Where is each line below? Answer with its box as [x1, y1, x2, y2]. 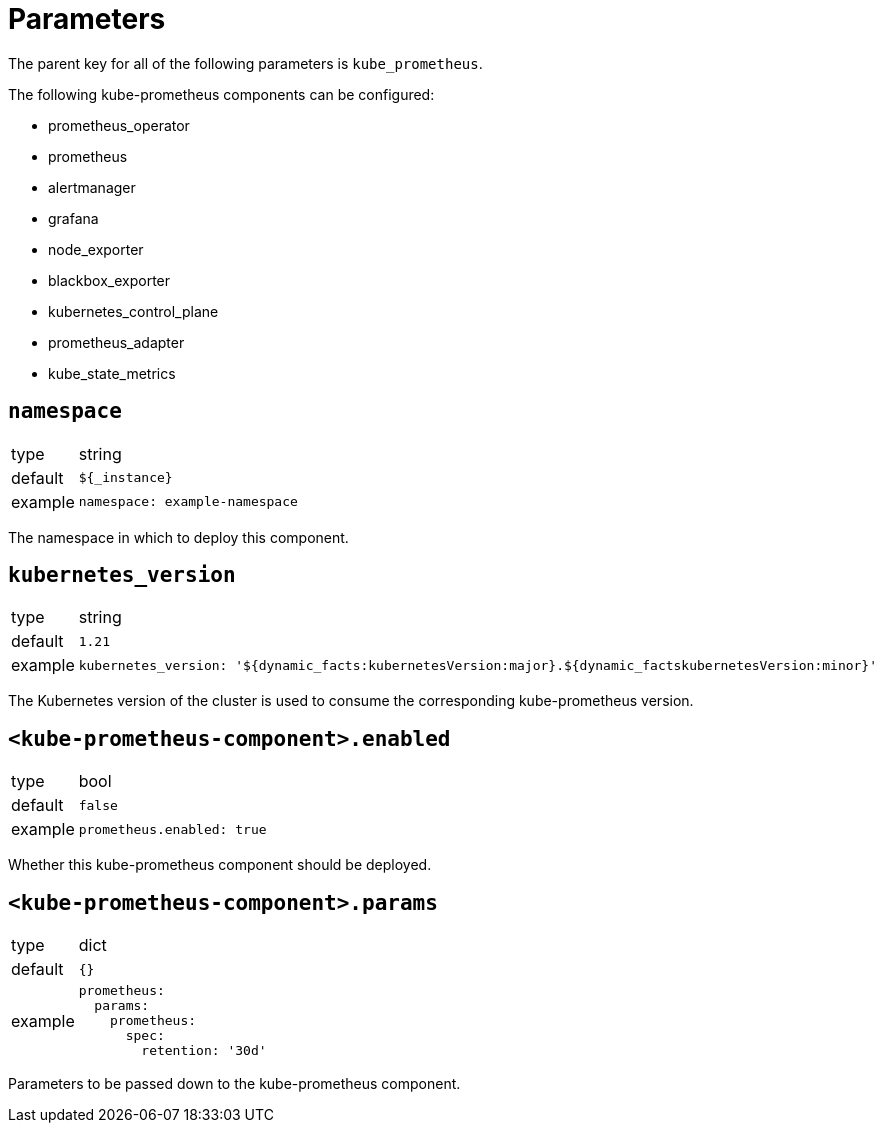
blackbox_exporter [48, 271, 171, 289]
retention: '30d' [141, 1043, 267, 1059]
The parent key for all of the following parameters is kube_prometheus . [8, 54, 483, 72]
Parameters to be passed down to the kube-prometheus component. [8, 1075, 461, 1093]
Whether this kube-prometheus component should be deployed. [8, 856, 432, 874]
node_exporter [48, 240, 144, 258]
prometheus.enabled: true [78, 821, 267, 837]
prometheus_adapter [48, 333, 185, 351]
